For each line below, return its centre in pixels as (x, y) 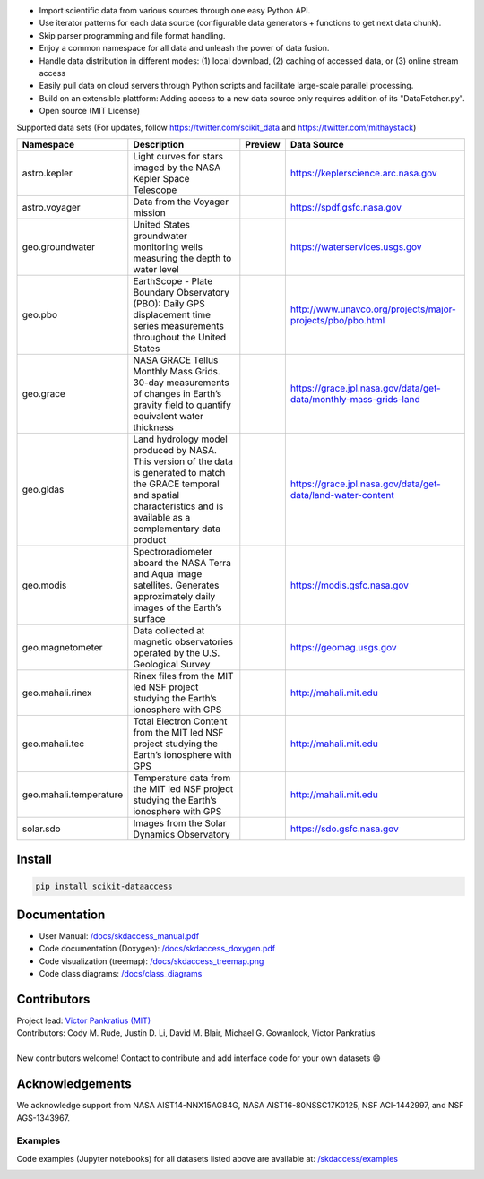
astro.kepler (48, 173)
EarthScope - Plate (173, 280)
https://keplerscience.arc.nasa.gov (364, 173)
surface (149, 618)
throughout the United (180, 337)
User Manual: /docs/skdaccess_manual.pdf (119, 936)
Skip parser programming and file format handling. (132, 35)
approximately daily (174, 596)
